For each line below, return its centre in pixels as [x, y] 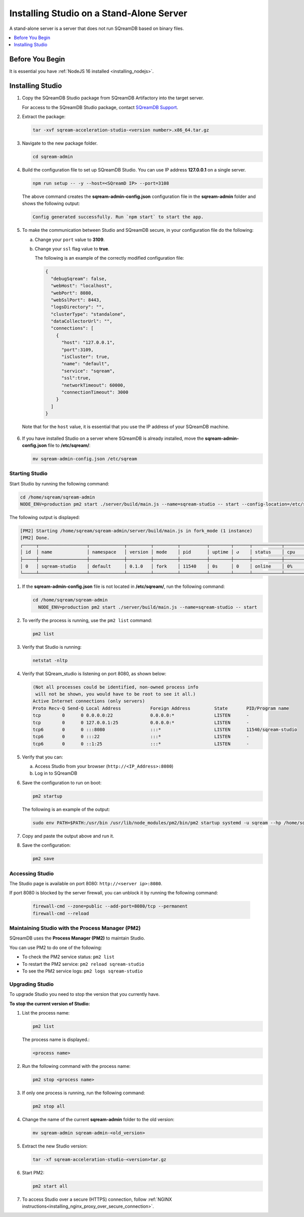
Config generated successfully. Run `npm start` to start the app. [118, 217]
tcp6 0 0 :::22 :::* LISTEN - [141, 737]
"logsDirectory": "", [78, 307]
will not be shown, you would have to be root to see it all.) [116, 694]
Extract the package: [44, 116]
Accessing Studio [32, 874]
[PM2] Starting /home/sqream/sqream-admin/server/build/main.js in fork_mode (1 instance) [136, 531]
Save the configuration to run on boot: [62, 783]
